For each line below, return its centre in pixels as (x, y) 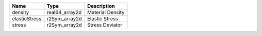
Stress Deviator (105, 25)
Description (101, 6)
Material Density (106, 12)
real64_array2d (64, 12)
